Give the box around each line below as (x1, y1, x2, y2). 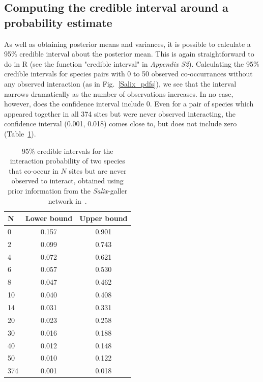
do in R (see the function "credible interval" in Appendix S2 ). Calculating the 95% (4, 58, 259, 69)
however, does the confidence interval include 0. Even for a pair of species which (4, 98, 254, 109)
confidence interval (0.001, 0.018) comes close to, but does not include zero (4, 118, 237, 129)
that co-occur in (9, 165, 59, 176)
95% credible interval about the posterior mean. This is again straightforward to (4, 48, 254, 59)
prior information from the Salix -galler (8, 185, 128, 196)
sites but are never (69, 165, 127, 176)
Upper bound (79, 213, 128, 224)
